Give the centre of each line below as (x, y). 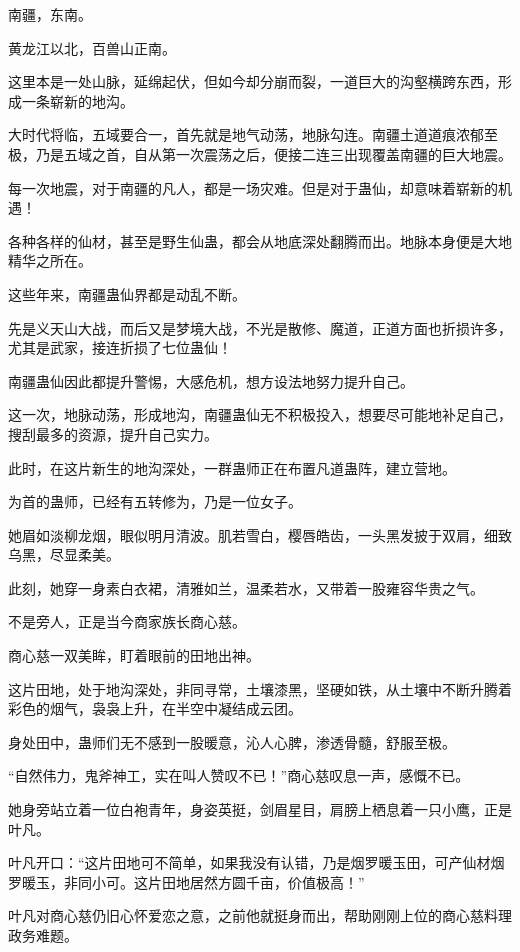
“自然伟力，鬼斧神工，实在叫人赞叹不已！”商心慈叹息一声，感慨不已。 (239, 775)
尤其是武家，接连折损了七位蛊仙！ (120, 347)
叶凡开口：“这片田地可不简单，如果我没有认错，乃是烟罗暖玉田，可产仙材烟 (256, 862)
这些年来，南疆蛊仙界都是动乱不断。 (127, 293)
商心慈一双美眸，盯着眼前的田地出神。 (134, 655)
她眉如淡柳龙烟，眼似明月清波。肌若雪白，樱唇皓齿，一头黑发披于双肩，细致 (260, 534)
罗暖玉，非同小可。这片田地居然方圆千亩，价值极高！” (186, 881)
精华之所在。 (50, 260)
